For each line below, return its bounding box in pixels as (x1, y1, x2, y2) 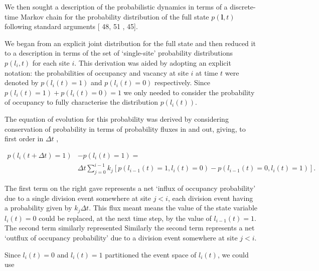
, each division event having (168, 192, 253, 203)
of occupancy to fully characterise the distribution (5, 97, 158, 107)
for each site (32, 57, 70, 68)
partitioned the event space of (105, 249, 197, 259)
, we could (217, 249, 249, 259)
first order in (5, 133, 44, 144)
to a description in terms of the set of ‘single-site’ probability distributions (5, 48, 233, 58)
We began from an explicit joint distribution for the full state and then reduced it (5, 38, 256, 48)
